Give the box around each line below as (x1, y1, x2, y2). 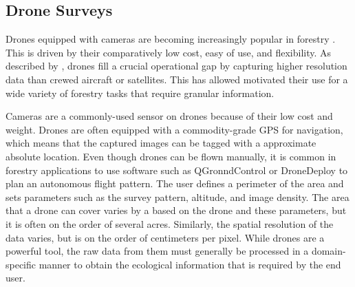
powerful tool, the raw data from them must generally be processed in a (6, 244, 309, 258)
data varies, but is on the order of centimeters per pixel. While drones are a (6, 230, 325, 244)
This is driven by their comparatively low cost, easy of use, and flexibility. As (6, 45, 332, 59)
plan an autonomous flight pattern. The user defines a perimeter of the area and (6, 176, 344, 191)
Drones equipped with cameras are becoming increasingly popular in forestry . (6, 32, 336, 46)
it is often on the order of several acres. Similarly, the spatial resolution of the (6, 216, 334, 231)
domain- (311, 244, 346, 258)
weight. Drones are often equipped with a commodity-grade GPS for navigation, (6, 122, 343, 136)
